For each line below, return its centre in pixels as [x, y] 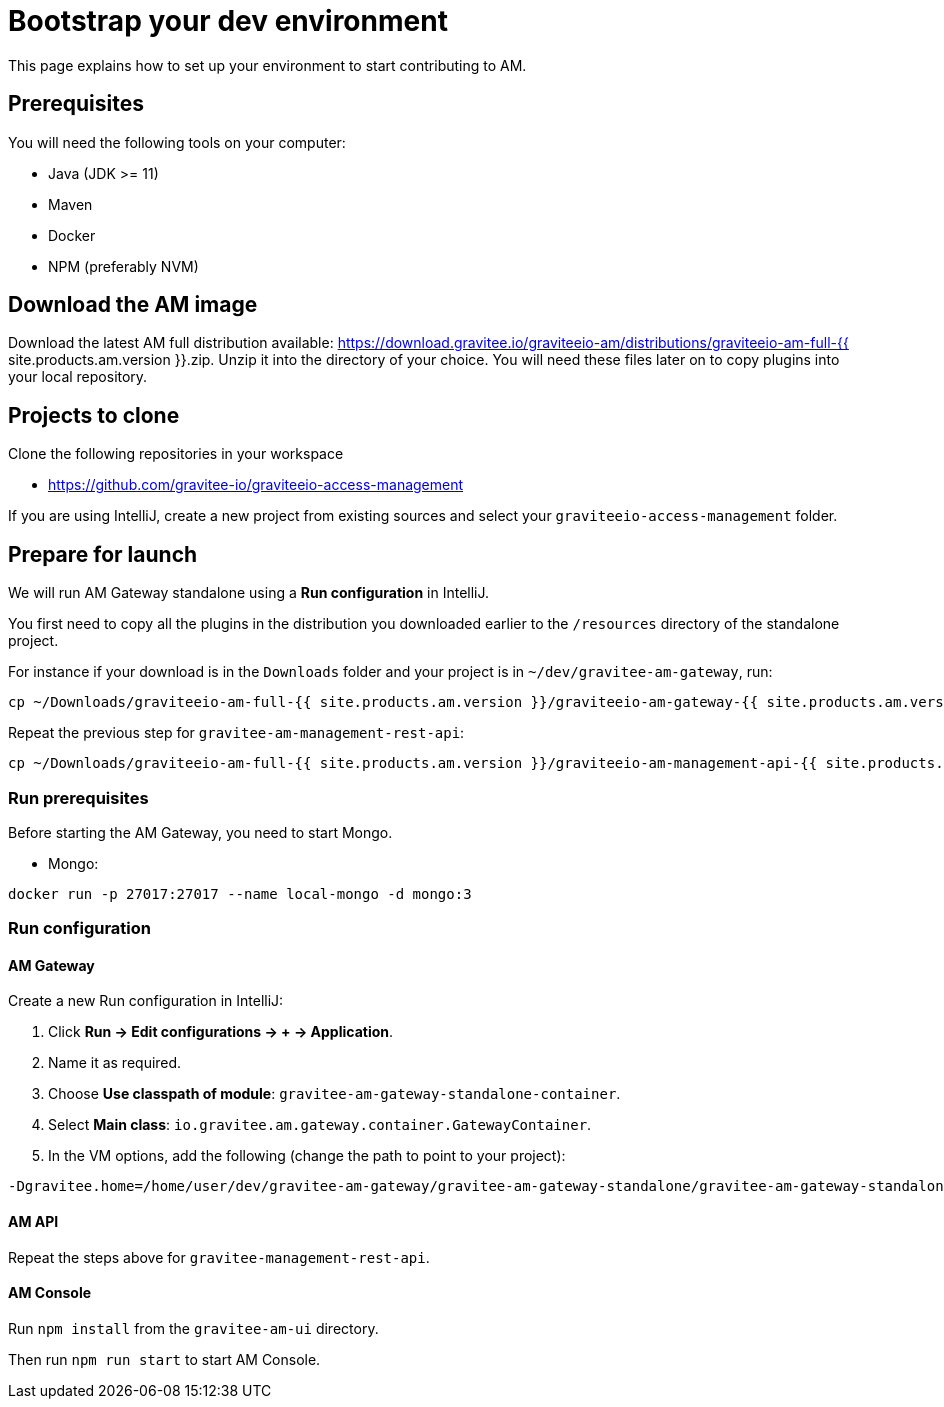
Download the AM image [133, 305]
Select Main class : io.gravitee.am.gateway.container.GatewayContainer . [320, 1125]
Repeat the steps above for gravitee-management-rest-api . [219, 1257]
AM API [33, 1222]
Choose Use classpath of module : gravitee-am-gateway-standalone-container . [334, 1094]
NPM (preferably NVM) [123, 266]
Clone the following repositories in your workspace [176, 454]
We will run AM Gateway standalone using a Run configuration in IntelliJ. [249, 593]
